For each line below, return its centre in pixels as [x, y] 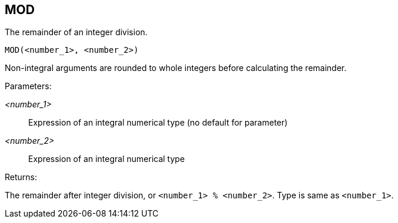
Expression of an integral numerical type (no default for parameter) [158, 123]
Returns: [21, 177]
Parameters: [28, 86]
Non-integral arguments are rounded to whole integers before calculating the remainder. [176, 68]
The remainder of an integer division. [76, 32]
